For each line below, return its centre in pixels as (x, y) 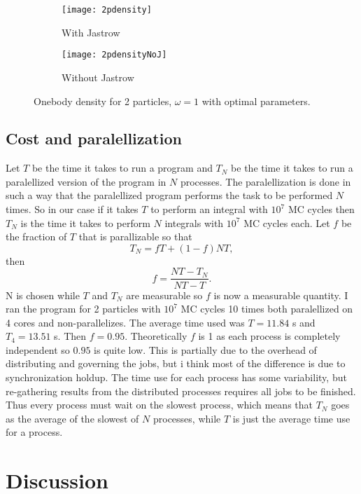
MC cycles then (321, 209)
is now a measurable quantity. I (281, 295)
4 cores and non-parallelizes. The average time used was (125, 322)
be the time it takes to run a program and (122, 168)
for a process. (34, 432)
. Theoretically (156, 336)
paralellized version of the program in (86, 181)
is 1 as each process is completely (269, 336)
